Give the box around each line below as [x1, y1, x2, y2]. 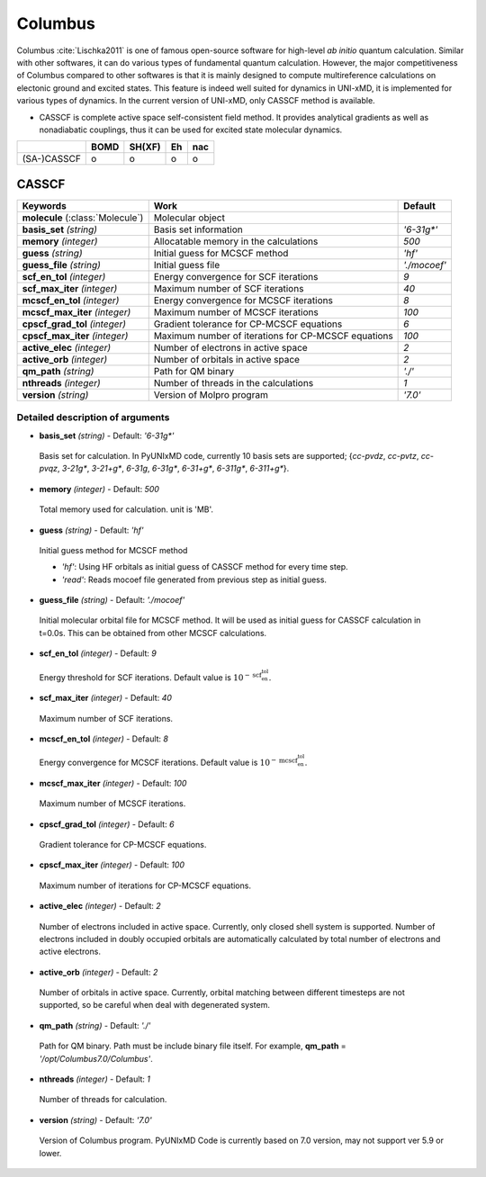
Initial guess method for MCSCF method [39, 544, 188, 555]
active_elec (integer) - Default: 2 [39, 901, 161, 912]
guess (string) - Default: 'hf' [39, 525, 144, 535]
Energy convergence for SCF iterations [153, 270, 319, 283]
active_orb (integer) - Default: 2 [39, 966, 158, 977]
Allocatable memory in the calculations [153, 235, 319, 247]
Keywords [22, 199, 67, 211]
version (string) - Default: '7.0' [39, 1114, 152, 1125]
